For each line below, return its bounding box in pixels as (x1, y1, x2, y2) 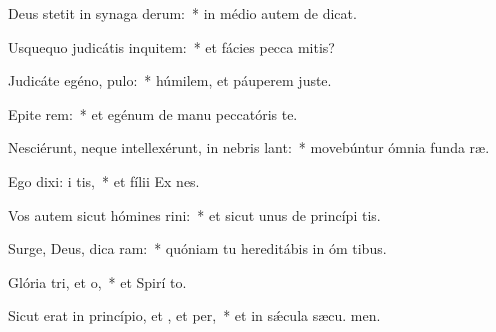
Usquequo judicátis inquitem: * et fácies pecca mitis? (8, 36, 335, 57)
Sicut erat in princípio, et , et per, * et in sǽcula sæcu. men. (8, 305, 381, 326)
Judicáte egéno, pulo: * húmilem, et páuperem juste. (8, 70, 332, 91)
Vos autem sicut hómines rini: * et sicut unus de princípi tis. (8, 204, 381, 225)
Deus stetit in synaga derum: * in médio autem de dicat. (8, 3, 357, 23)
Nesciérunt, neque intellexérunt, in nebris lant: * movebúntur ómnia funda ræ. (8, 137, 490, 158)
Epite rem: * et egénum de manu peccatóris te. (8, 103, 298, 124)
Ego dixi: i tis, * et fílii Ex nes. (8, 170, 200, 191)
